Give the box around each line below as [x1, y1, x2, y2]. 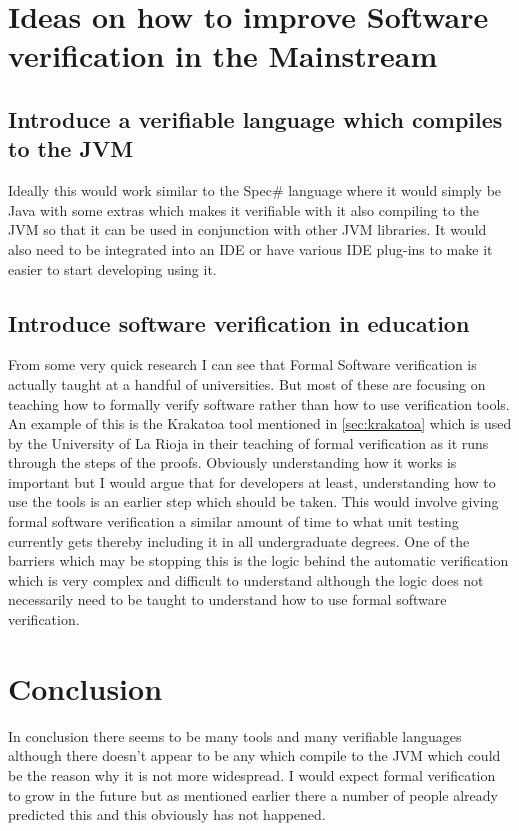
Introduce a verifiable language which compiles [8, 103, 503, 134]
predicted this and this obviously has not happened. [8, 804, 326, 825]
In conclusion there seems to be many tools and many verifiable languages [8, 725, 462, 746]
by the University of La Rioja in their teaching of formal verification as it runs [8, 432, 489, 453]
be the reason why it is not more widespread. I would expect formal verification [8, 764, 496, 785]
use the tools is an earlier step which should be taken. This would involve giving [8, 491, 499, 512]
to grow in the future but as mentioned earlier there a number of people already [8, 784, 498, 805]
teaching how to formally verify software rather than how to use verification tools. [8, 393, 510, 414]
